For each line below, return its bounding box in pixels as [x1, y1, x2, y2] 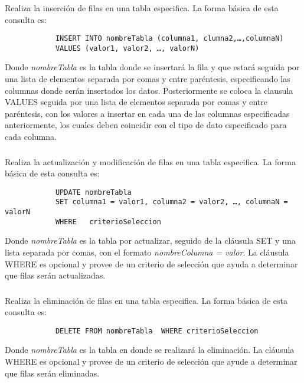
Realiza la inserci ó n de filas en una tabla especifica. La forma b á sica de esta [5, 1, 279, 14]
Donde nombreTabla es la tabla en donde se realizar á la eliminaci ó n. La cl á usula [5, 343, 295, 356]
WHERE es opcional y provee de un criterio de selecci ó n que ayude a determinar [5, 355, 298, 368]
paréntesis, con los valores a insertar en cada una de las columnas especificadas [5, 107, 290, 119]
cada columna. [5, 130, 57, 142]
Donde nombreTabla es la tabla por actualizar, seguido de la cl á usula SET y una [5, 234, 296, 247]
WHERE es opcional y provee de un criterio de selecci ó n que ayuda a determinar [5, 257, 298, 270]
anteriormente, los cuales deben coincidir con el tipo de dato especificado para [5, 119, 287, 131]
